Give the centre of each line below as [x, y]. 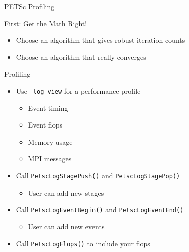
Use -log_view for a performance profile [78, 90]
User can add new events [66, 226]
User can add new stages [66, 192]
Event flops [45, 125]
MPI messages [50, 159]
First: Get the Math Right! [46, 23]
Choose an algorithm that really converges [81, 57]
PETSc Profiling [29, 6]
